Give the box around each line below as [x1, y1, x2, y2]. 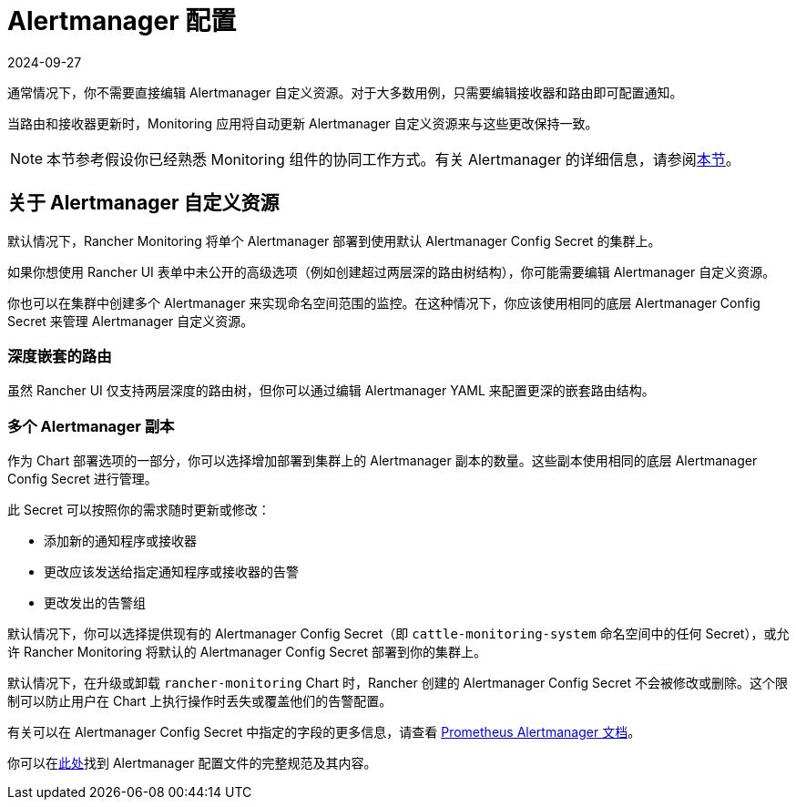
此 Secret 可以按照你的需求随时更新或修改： [7, 502, 270, 518]
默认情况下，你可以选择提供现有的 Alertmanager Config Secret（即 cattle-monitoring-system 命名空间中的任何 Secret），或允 [7, 626, 790, 642]
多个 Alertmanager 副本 [7, 416, 175, 435]
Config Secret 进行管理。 [7, 471, 158, 487]
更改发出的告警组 [44, 595, 146, 611]
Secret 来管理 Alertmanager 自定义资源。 [7, 312, 254, 329]
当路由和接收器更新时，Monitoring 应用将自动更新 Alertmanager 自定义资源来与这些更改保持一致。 [7, 115, 598, 131]
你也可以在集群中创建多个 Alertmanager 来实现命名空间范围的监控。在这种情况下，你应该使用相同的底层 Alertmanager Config [7, 294, 760, 311]
